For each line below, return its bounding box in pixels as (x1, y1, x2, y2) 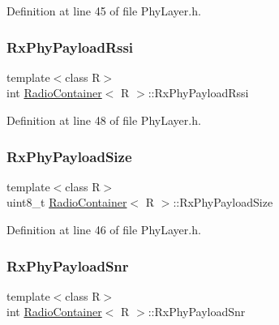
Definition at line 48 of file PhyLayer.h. (6, 112, 201, 128)
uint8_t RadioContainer (6, 194, 127, 211)
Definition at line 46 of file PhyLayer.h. (6, 221, 201, 237)
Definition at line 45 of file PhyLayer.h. (6, 2, 201, 19)
